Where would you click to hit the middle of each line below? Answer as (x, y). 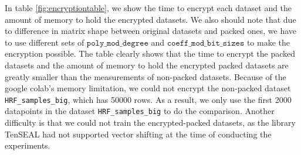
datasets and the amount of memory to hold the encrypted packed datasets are (147, 65)
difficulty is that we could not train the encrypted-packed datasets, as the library (150, 123)
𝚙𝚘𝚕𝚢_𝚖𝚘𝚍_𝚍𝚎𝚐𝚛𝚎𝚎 (117, 43)
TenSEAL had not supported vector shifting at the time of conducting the (138, 134)
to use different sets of (45, 42)
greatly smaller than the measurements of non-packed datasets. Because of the (146, 76)
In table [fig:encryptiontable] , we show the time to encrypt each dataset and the (148, 8)
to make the (268, 42)
